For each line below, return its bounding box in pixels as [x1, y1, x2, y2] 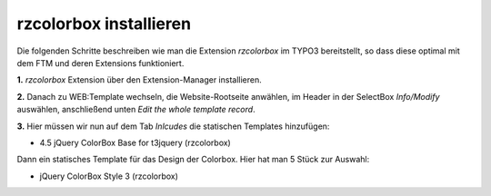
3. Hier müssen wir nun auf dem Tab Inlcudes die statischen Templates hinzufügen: [16, 121, 330, 132]
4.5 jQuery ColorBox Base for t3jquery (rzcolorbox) [39, 137, 231, 148]
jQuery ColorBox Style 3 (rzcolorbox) [39, 171, 179, 181]
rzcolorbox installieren [16, 14, 191, 34]
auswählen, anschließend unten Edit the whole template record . [16, 104, 256, 115]
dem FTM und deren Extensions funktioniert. [16, 57, 185, 68]
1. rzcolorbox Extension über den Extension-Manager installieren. [16, 74, 263, 85]
